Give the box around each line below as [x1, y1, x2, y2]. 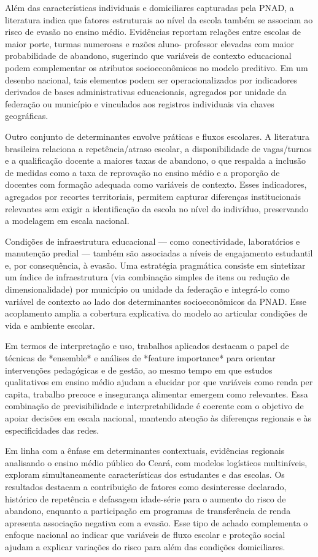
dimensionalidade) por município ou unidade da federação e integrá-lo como [5, 283, 290, 296]
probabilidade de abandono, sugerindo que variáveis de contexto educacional [5, 49, 292, 62]
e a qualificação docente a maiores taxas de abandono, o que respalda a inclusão [5, 154, 306, 167]
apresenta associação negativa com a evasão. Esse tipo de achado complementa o [5, 516, 308, 529]
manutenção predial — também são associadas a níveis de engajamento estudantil [5, 247, 313, 259]
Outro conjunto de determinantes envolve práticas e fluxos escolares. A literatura [5, 129, 310, 142]
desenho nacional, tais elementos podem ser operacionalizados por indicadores [5, 73, 298, 86]
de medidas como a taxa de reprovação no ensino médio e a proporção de [5, 166, 280, 179]
